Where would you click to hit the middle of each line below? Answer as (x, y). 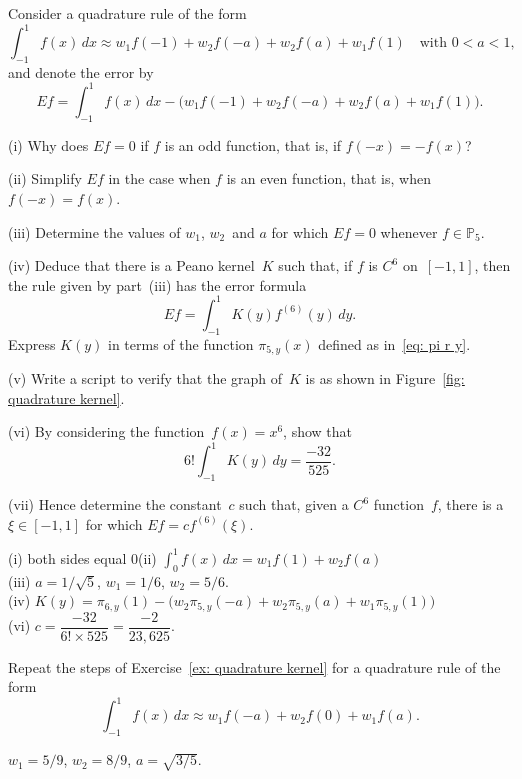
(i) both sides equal (67, 557)
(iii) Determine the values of (94, 231)
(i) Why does (48, 144)
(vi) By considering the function (106, 431)
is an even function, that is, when (328, 178)
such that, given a (294, 504)
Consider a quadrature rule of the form (127, 13)
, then (492, 265)
